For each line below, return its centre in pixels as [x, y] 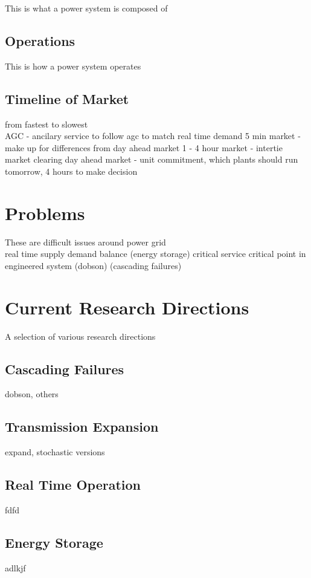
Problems [45, 213]
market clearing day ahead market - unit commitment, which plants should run [152, 159]
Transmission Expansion [82, 427]
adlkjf [15, 567]
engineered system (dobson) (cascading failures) [93, 265]
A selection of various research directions [80, 336]
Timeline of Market [67, 98]
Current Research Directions [127, 307]
